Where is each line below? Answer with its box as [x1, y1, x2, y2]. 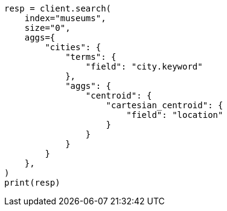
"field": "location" [126, 110, 223, 120]
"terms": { [65, 52, 117, 62]
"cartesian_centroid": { [106, 100, 223, 110]
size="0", [24, 23, 71, 33]
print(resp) [4, 178, 60, 187]
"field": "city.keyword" [85, 62, 203, 71]
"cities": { [45, 42, 101, 52]
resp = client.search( [4, 4, 112, 13]
